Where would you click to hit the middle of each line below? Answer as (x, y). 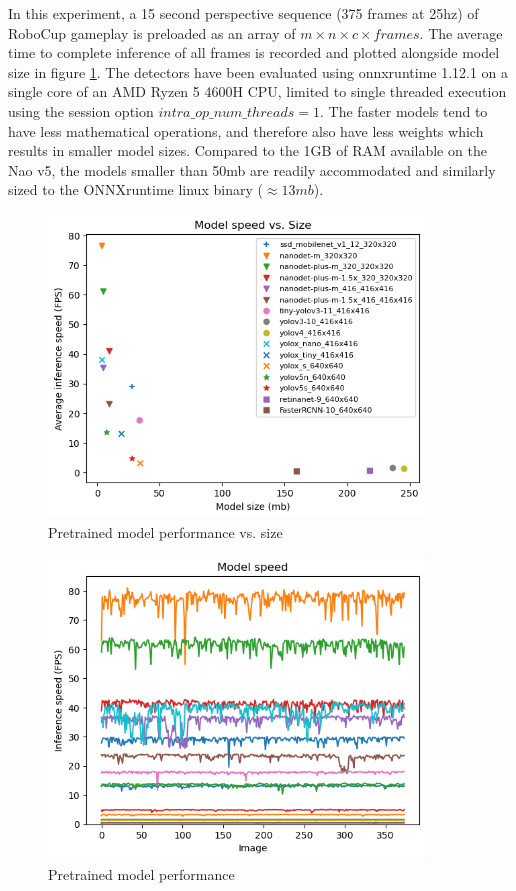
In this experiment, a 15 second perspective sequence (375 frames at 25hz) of (243, 13)
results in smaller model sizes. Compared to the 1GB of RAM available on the (247, 150)
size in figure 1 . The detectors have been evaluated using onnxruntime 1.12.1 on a (258, 71)
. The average (461, 32)
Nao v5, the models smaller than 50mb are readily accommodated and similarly (252, 169)
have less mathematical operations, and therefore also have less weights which (246, 130)
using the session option (81, 110)
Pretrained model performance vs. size (165, 531)
